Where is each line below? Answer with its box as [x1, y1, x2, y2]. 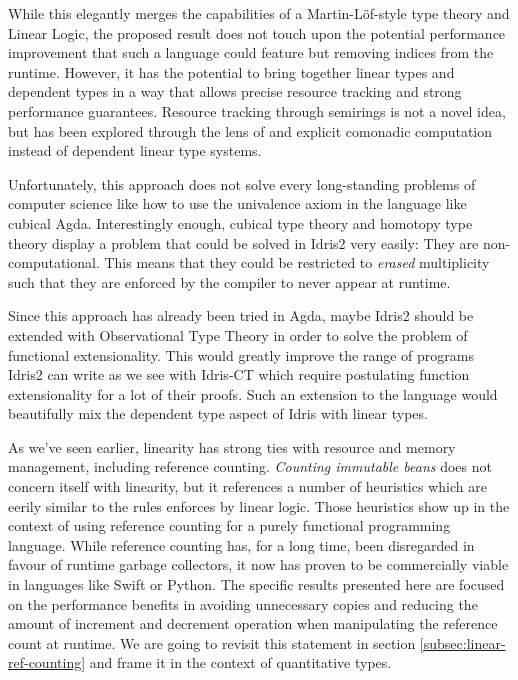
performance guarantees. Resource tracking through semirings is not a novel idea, [8, 100, 506, 121]
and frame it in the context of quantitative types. [89, 652, 392, 673]
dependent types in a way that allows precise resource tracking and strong [8, 81, 462, 102]
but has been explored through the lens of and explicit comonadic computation [8, 120, 493, 141]
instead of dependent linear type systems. [8, 140, 262, 161]
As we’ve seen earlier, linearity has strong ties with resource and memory [8, 436, 456, 457]
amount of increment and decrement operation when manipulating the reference [8, 613, 498, 634]
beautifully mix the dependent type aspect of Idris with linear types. [8, 403, 428, 424]
